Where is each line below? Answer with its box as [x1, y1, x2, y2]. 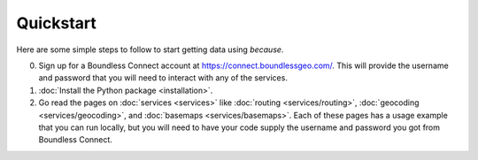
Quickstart [16, 13, 97, 33]
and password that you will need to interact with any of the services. [38, 72, 288, 83]
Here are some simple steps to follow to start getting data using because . [16, 44, 284, 55]
